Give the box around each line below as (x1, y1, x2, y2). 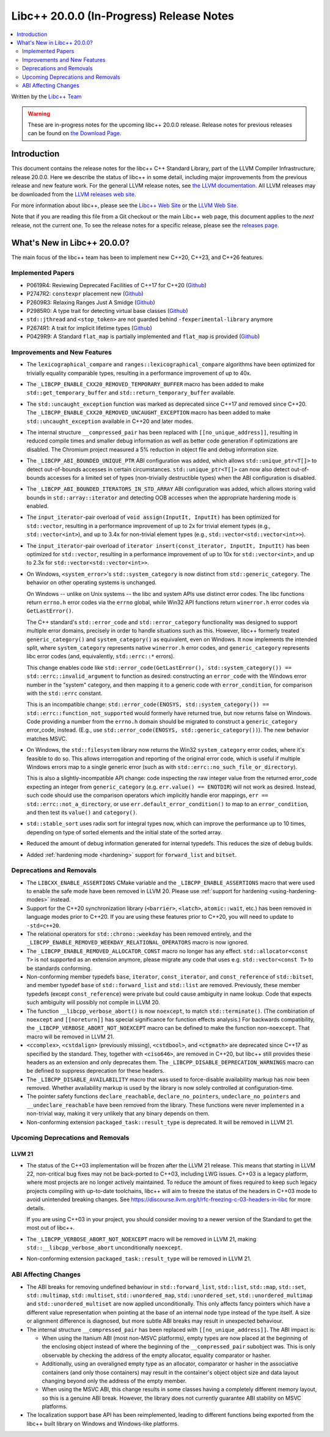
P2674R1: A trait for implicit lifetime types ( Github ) (26, 324, 153, 331)
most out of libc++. (26, 1224, 75, 1232)
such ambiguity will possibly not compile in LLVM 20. (26, 999, 160, 1006)
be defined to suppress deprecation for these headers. (26, 1067, 165, 1075)
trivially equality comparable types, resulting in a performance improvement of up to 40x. (26, 369, 252, 377)
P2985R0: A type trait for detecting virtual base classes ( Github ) (26, 307, 189, 314)
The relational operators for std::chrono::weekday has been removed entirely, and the (26, 930, 252, 938)
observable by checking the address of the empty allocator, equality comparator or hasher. (42, 1351, 271, 1359)
